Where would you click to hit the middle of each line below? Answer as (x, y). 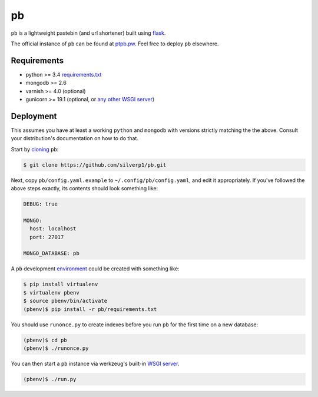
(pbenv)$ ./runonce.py (56, 348)
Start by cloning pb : (35, 149)
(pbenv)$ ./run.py (50, 379)
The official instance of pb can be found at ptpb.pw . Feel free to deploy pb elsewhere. (115, 44)
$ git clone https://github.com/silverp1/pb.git (95, 165)
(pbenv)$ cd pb (45, 340)
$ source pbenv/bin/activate (65, 301)
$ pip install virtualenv (61, 284)
